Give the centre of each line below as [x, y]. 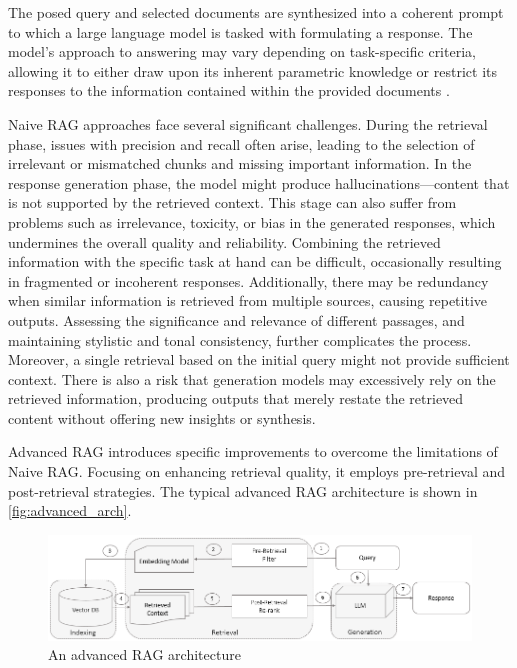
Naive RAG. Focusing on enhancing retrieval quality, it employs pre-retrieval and [257, 471]
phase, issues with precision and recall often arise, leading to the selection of [241, 143]
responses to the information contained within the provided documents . [229, 90]
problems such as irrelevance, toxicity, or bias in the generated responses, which [252, 221]
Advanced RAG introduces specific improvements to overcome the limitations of [253, 451]
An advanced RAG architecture [144, 654]
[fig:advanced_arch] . [70, 510]
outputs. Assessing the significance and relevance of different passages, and [236, 319]
